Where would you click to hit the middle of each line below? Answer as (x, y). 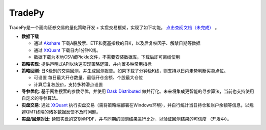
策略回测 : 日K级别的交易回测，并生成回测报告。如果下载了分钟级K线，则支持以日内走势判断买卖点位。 (125, 71)
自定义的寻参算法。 (41, 98)
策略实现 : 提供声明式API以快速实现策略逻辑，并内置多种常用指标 (87, 64)
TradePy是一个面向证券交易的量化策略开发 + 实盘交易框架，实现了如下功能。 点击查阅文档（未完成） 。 (114, 27)
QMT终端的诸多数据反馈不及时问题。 (63, 112)
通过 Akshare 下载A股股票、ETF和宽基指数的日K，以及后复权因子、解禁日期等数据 (117, 43)
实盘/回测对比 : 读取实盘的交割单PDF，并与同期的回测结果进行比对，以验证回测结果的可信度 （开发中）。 (126, 119)
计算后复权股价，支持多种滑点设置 (68, 84)
